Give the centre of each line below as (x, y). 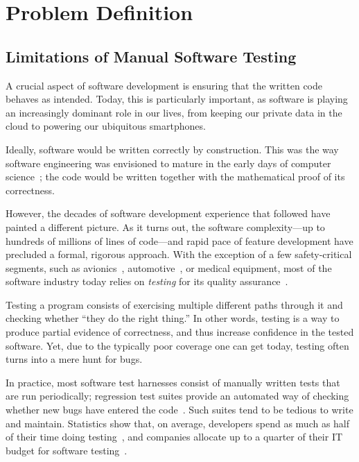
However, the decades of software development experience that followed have (168, 213)
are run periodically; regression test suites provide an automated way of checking (177, 396)
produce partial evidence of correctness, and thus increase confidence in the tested (180, 332)
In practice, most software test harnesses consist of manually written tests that (173, 382)
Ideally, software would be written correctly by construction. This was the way (172, 149)
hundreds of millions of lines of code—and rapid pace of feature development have (179, 240)
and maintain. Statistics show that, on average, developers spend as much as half (178, 423)
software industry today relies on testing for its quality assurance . (147, 281)
